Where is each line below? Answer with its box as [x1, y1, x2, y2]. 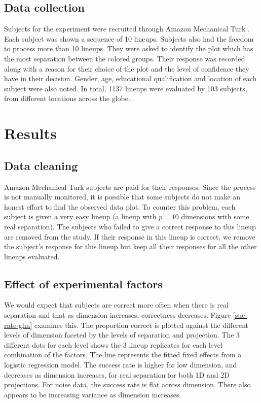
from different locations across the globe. [4, 93, 130, 104]
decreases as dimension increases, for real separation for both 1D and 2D [4, 369, 230, 380]
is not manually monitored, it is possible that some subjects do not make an [4, 191, 241, 202]
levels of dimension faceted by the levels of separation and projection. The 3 [4, 329, 240, 340]
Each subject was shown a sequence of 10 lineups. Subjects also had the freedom [4, 33, 254, 44]
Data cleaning [4, 157, 78, 173]
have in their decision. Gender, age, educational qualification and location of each [4, 73, 257, 84]
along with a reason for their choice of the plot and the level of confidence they [4, 63, 249, 74]
